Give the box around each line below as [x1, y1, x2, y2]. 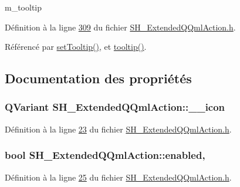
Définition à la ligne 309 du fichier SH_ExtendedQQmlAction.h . [5, 21, 236, 33]
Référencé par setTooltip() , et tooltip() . [5, 40, 147, 53]
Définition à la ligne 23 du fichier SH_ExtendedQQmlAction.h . [5, 123, 232, 135]
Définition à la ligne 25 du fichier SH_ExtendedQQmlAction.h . [5, 171, 232, 183]
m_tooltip [5, 1, 42, 13]
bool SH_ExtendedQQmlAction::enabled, [5, 148, 205, 162]
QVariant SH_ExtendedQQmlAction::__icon [5, 100, 225, 114]
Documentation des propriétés [5, 69, 192, 87]
